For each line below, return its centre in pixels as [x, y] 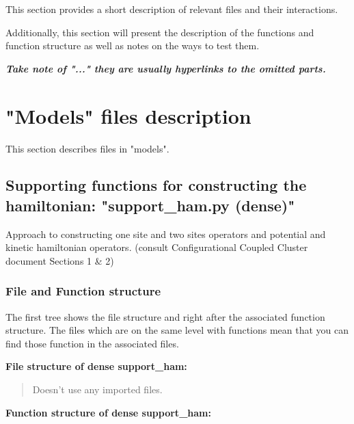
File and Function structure [83, 291]
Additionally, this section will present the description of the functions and [160, 32]
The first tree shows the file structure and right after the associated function [165, 316]
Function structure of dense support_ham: [108, 412]
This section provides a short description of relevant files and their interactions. [172, 9]
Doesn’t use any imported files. [97, 389]
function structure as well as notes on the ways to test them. [133, 45]
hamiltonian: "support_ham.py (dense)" [150, 205]
